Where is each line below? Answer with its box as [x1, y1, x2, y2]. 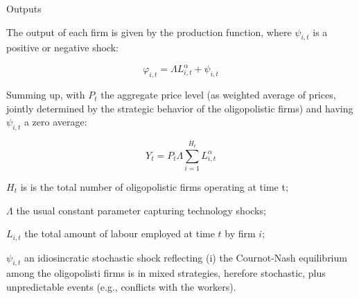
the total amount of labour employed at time [24, 226, 215, 241]
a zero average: [24, 114, 87, 129]
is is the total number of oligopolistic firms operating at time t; [20, 180, 288, 194]
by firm [225, 226, 256, 241]
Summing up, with [6, 87, 85, 102]
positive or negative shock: [6, 40, 119, 55]
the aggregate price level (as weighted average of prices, [100, 87, 336, 102]
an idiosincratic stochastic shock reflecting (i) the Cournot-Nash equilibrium [24, 250, 347, 264]
